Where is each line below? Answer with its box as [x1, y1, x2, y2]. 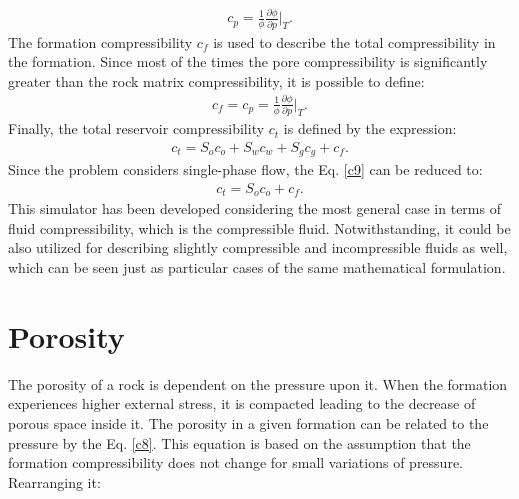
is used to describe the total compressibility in [213, 31, 496, 52]
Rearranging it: [8, 471, 101, 492]
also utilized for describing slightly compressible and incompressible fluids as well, [8, 237, 508, 258]
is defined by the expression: [283, 118, 457, 139]
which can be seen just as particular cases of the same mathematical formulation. [8, 257, 506, 278]
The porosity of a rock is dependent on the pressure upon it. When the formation [8, 373, 508, 394]
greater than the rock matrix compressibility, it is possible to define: [8, 70, 425, 91]
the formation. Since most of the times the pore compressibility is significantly [8, 51, 488, 72]
